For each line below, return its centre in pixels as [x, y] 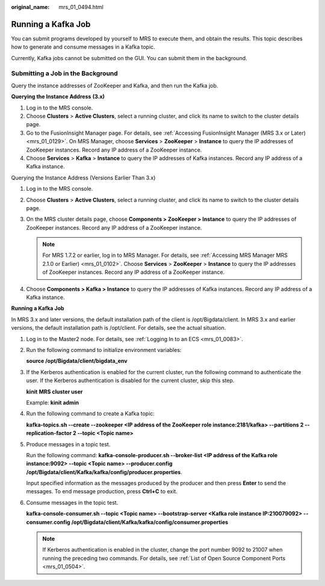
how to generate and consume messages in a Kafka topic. [83, 47]
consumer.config [48, 522]
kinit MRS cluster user [54, 392]
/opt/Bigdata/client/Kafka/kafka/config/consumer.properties [150, 522]
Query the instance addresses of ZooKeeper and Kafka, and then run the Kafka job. [115, 85]
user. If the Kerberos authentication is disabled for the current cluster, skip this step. [130, 381]
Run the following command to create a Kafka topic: [90, 414]
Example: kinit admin [53, 402]
